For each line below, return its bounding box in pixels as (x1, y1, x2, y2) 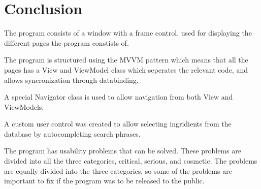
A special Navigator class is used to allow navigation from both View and (4, 91, 233, 102)
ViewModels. (4, 101, 44, 112)
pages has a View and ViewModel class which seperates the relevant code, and (4, 64, 248, 75)
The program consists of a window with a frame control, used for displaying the (4, 27, 252, 38)
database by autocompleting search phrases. (4, 128, 141, 139)
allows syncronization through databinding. (4, 74, 139, 85)
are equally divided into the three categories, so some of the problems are (4, 165, 232, 176)
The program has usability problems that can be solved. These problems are (4, 145, 241, 156)
